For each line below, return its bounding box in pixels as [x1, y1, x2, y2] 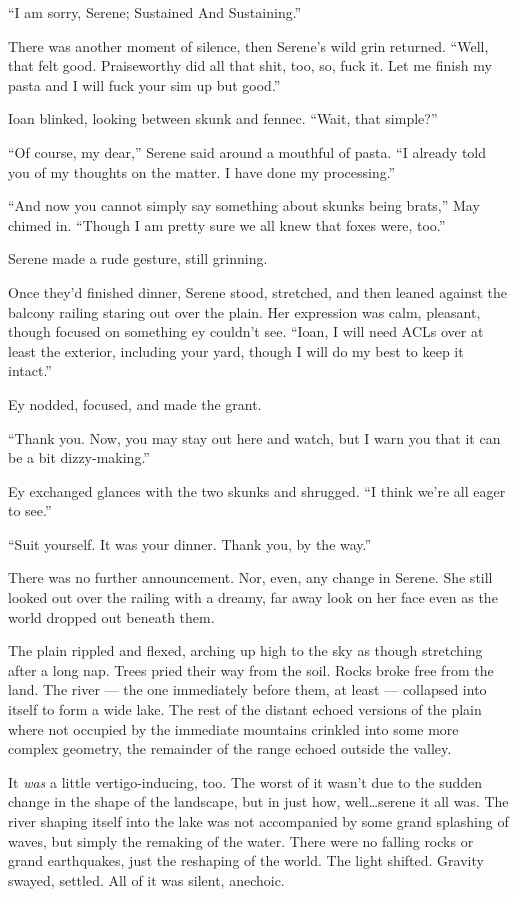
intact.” [8, 360, 52, 381]
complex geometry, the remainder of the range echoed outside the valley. [8, 738, 452, 759]
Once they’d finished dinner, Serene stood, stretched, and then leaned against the [8, 281, 508, 302]
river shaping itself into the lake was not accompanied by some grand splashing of [8, 811, 509, 831]
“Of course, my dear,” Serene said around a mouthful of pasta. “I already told [8, 141, 487, 162]
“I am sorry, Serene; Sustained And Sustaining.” [8, 2, 302, 22]
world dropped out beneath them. [8, 606, 215, 627]
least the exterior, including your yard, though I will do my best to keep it [8, 340, 464, 361]
